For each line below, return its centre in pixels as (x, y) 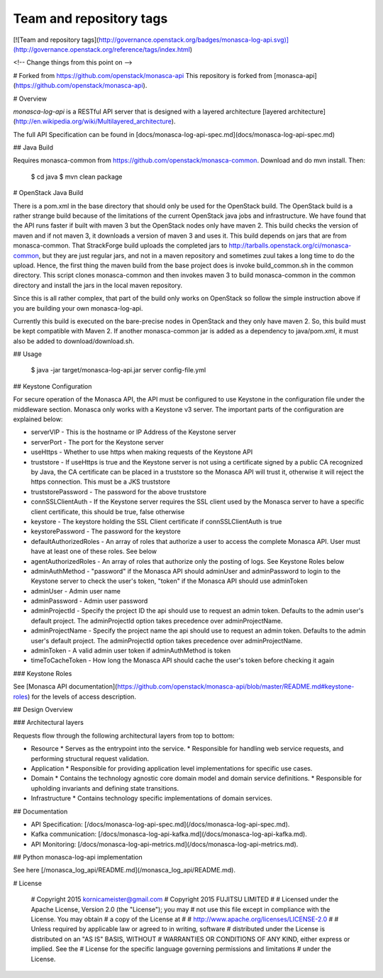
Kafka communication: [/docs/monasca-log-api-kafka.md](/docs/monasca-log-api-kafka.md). (169, 834)
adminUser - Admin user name (76, 591)
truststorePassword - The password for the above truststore (119, 491)
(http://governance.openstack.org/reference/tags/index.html (102, 49)
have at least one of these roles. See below (94, 551)
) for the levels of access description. (82, 696)
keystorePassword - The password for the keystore (106, 531)
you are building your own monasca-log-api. (78, 308)
